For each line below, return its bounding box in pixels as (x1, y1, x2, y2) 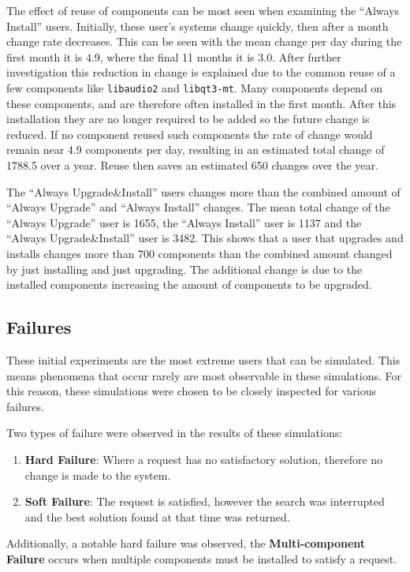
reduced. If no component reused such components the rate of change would (6, 125, 373, 142)
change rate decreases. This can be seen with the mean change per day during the (6, 33, 402, 50)
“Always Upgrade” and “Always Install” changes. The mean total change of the (6, 199, 390, 215)
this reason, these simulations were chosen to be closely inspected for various (6, 383, 377, 399)
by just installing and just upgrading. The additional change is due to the (6, 260, 363, 277)
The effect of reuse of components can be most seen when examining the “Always (6, 2, 400, 18)
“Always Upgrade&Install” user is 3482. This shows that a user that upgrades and (6, 230, 404, 246)
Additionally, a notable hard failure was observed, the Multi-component (6, 535, 366, 551)
